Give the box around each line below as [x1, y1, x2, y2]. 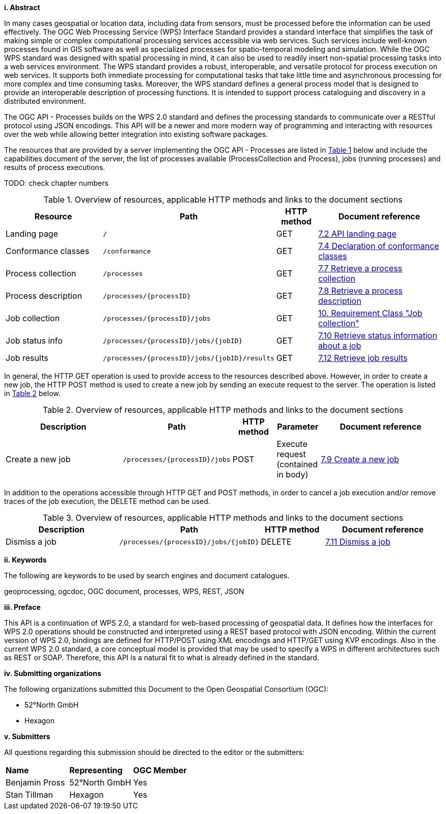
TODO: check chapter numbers [4, 179, 108, 187]
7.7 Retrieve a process [318, 263, 403, 273]
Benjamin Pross [6, 777, 65, 788]
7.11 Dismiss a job [325, 537, 391, 547]
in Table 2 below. [4, 389, 61, 398]
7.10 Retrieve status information [318, 330, 437, 341]
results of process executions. [4, 163, 105, 172]
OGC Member [133, 765, 187, 775]
